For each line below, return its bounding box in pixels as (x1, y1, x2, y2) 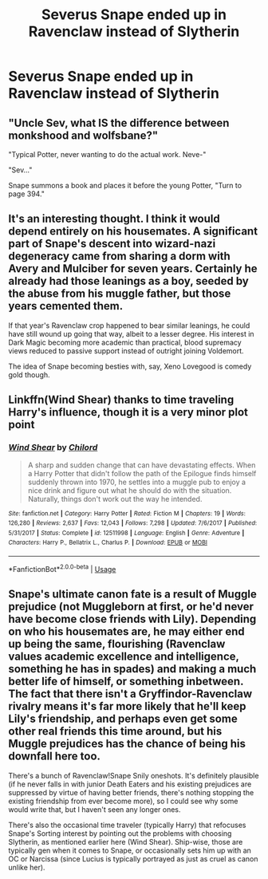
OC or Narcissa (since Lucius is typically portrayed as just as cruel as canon (8, 853, 258, 863)
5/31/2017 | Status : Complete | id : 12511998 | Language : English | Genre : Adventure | (8, 529, 245, 537)
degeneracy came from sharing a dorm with (8, 250, 231, 263)
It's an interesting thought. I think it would (8, 212, 221, 226)
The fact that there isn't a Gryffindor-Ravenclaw (8, 688, 253, 701)
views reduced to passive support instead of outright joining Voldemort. (8, 345, 245, 356)
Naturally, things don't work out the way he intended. (27, 494, 203, 503)
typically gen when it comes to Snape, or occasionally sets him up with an (8, 845, 251, 855)
